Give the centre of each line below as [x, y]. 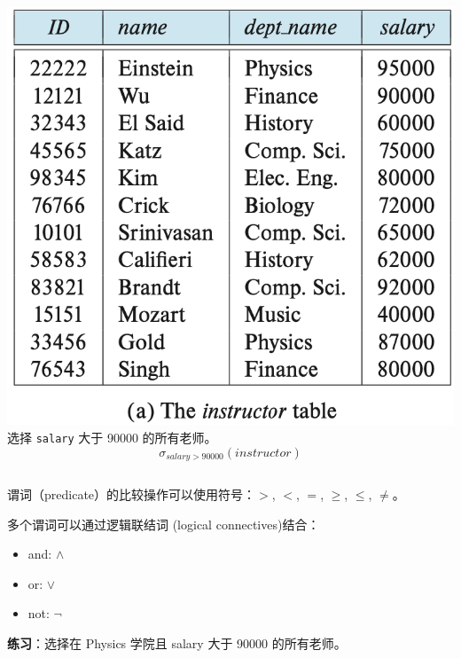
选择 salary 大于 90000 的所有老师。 [112, 437]
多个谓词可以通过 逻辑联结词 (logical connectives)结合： [164, 524]
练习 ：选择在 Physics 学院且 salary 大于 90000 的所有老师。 [177, 643]
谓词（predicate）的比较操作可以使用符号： [132, 494]
